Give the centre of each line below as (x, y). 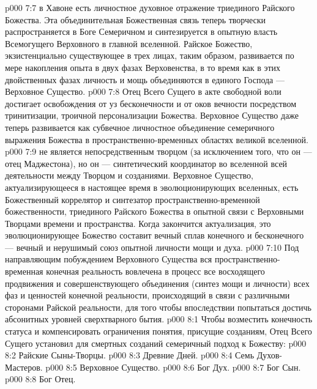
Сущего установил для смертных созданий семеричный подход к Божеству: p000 (156, 343)
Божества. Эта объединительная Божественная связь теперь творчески (136, 19)
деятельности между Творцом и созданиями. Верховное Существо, (129, 175)
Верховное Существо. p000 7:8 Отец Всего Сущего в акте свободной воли (143, 91)
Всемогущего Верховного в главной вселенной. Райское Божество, (129, 43)
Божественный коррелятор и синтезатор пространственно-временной (132, 199)
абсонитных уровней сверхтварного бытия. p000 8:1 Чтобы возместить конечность (159, 319)
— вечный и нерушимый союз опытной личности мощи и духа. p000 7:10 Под (152, 247)
